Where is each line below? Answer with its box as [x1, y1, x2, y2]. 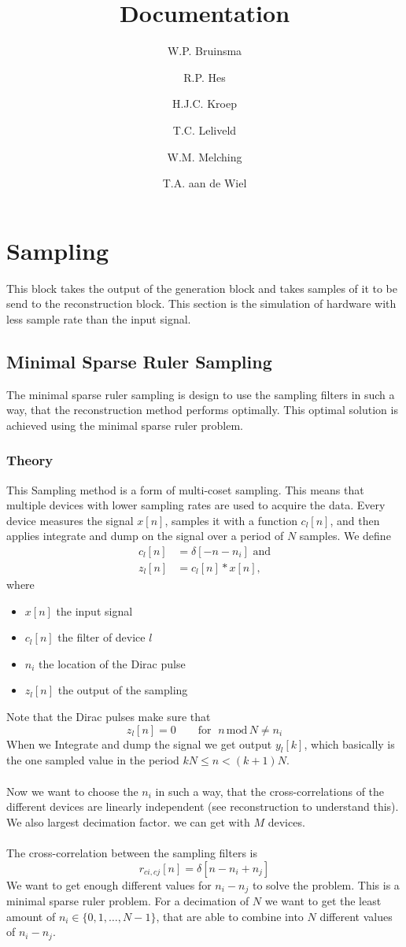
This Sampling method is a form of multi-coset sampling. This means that [6, 481, 364, 498]
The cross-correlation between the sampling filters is [6, 844, 258, 860]
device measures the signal [6, 512, 134, 528]
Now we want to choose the [6, 782, 138, 799]
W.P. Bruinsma [167, 43, 242, 59]
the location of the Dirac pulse [39, 655, 186, 671]
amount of [6, 908, 56, 924]
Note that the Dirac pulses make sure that [6, 708, 211, 725]
